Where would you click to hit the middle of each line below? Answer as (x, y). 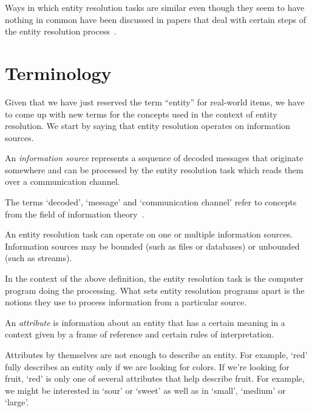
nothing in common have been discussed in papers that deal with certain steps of (155, 19)
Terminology (58, 72)
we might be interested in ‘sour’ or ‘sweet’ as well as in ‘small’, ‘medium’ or (145, 390)
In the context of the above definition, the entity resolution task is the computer (154, 278)
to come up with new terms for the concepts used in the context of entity (141, 114)
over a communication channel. (63, 181)
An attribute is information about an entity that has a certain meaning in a (145, 322)
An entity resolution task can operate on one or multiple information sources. (149, 234)
